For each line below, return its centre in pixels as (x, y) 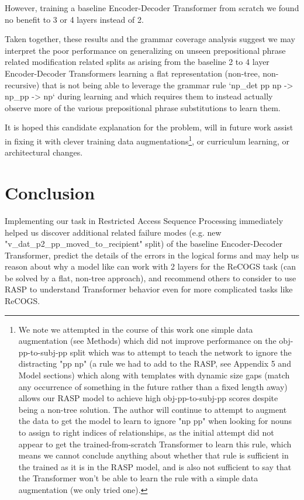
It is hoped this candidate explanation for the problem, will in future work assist (149, 127)
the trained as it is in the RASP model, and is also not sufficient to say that (155, 466)
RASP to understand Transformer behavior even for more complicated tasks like (149, 289)
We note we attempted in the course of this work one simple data (136, 329)
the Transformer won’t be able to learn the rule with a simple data (138, 478)
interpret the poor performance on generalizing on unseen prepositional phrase (145, 50)
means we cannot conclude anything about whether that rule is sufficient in (153, 455)
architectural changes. (44, 152)
